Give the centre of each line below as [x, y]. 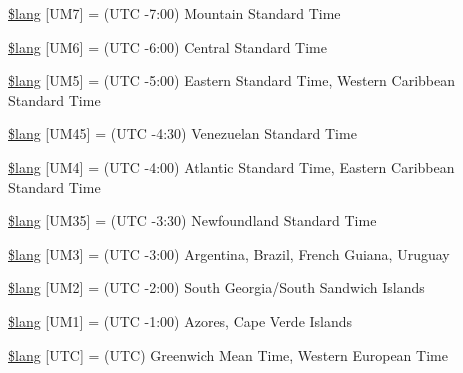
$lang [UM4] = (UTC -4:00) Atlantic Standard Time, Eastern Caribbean [231, 166]
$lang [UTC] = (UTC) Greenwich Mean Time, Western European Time [228, 354]
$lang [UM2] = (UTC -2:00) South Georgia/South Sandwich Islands [216, 287]
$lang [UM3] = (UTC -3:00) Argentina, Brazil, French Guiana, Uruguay [229, 253]
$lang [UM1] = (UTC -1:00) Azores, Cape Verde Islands [180, 320]
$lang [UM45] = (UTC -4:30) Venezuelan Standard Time [182, 133]
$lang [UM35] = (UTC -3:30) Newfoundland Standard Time [192, 220]
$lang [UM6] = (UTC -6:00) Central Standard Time [167, 46]
